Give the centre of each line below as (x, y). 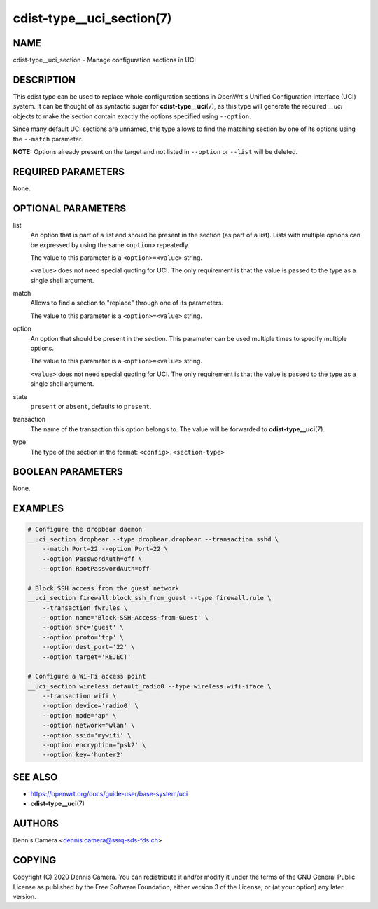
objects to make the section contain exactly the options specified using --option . (132, 116)
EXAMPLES (38, 509)
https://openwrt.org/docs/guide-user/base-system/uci (109, 793)
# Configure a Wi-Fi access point (87, 676)
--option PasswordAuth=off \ (92, 559)
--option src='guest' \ (83, 627)
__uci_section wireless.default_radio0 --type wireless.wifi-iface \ (149, 686)
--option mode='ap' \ (79, 715)
